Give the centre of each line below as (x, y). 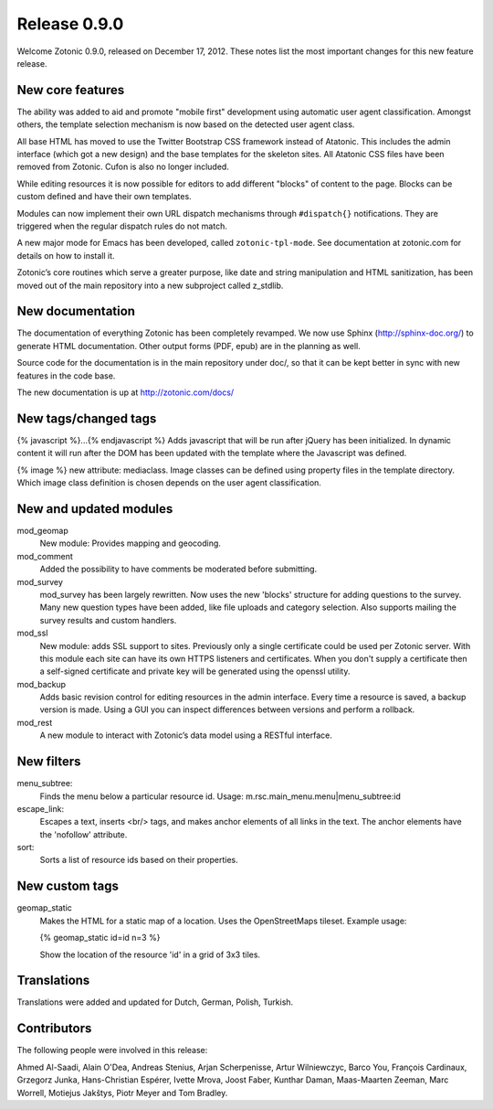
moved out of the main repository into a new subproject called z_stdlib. (150, 285)
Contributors (54, 1029)
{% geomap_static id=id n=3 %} (100, 938)
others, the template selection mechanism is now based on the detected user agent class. (186, 124)
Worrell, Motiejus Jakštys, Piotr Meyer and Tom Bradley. (122, 1093)
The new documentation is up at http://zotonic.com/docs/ (126, 392)
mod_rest (35, 722)
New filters (49, 762)
